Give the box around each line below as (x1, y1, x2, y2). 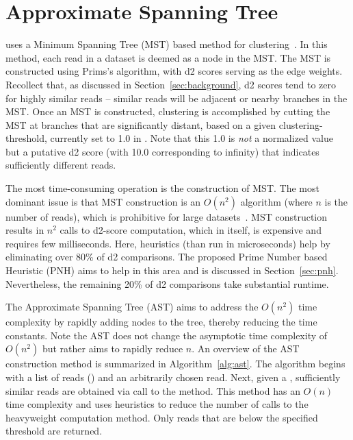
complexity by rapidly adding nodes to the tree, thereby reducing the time (5, 315, 317, 329)
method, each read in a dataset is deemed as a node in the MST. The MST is (5, 50, 331, 64)
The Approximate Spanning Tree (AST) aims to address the (5, 300, 259, 314)
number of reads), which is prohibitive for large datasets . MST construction (5, 209, 328, 223)
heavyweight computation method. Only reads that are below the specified (5, 410, 318, 424)
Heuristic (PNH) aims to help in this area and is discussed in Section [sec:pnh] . (5, 263, 339, 278)
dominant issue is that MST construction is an (5, 194, 201, 208)
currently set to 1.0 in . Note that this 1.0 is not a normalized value (50, 131, 334, 145)
